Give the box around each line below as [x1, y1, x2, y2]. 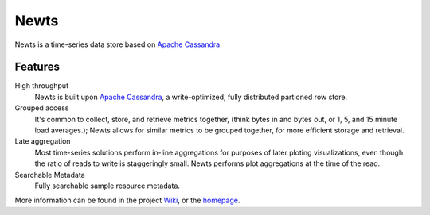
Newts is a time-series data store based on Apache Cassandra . [14, 40, 222, 49]
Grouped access [14, 103, 69, 113]
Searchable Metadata [14, 170, 85, 179]
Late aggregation [14, 136, 71, 146]
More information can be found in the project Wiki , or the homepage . [14, 195, 240, 205]
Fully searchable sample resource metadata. [34, 181, 181, 190]
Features [14, 60, 60, 74]
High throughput [14, 81, 69, 90]
